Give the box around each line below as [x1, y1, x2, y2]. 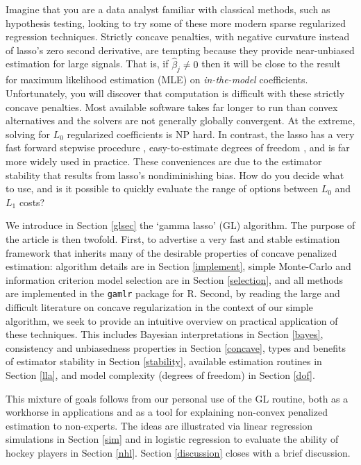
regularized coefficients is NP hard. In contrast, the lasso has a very [67, 126, 355, 141]
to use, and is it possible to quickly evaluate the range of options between [6, 181, 318, 196]
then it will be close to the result [201, 56, 341, 71]
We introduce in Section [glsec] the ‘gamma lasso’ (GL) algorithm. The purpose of [6, 218, 355, 232]
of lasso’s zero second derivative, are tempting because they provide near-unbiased [6, 42, 355, 57]
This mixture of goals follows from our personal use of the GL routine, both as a [6, 391, 349, 405]
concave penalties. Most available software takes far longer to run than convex [6, 99, 338, 114]
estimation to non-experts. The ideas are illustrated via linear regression [6, 418, 313, 432]
